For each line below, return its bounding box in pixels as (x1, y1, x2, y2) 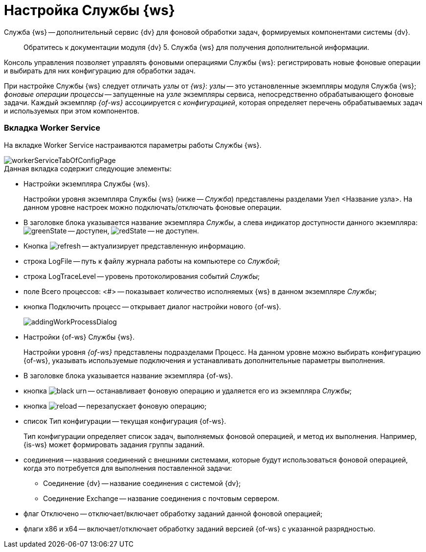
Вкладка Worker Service (4, 123, 100, 133)
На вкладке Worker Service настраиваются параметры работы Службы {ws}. (4, 140, 262, 149)
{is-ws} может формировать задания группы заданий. (23, 440, 205, 449)
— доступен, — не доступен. (67, 226, 199, 235)
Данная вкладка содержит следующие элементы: (4, 164, 172, 173)
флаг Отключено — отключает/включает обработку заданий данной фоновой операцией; (23, 509, 323, 518)
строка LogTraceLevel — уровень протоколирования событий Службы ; (23, 272, 260, 280)
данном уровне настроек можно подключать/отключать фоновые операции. (23, 203, 282, 211)
